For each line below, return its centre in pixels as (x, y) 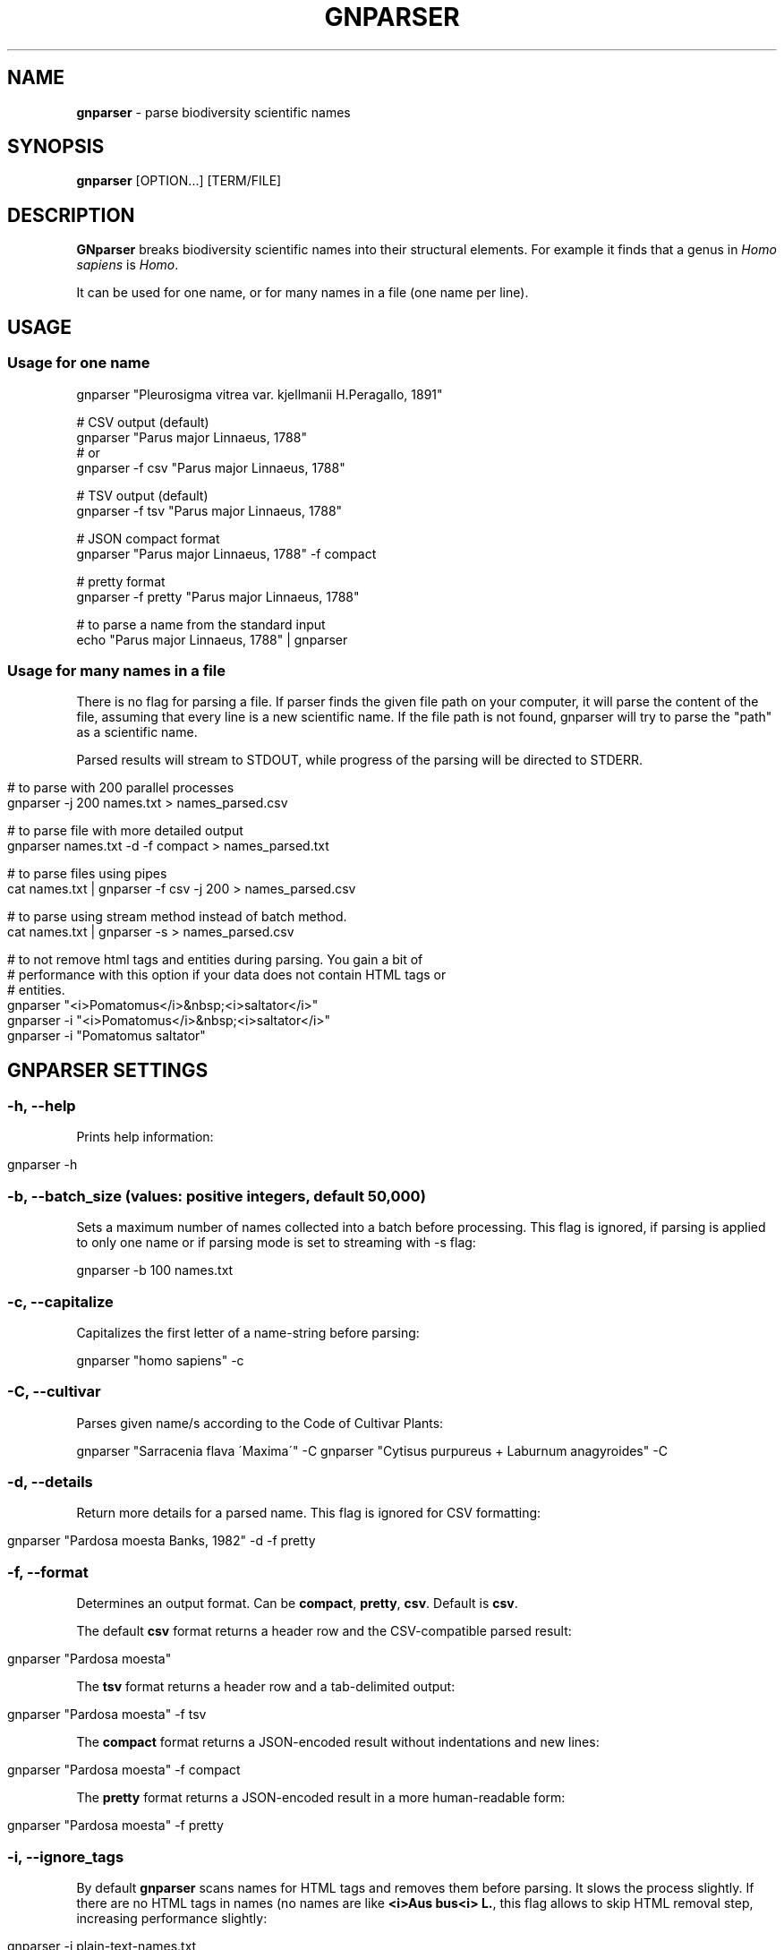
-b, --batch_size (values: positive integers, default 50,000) (217, 1196)
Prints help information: (145, 1137)
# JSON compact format (148, 538)
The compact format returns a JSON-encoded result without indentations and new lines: (338, 1742)
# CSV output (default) (143, 422)
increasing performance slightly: (172, 1918)
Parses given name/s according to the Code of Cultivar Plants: (260, 1423)
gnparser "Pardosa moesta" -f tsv (107, 1715)
